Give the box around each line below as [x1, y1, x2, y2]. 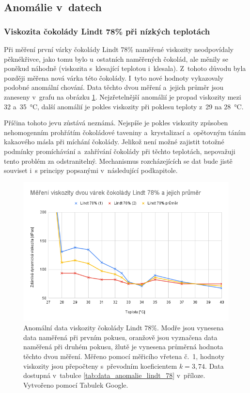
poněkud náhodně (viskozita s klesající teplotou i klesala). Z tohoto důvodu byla [4, 63, 246, 73]
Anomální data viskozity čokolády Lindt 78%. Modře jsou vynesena [23, 323, 224, 333]
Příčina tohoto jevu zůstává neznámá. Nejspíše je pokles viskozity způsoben [4, 118, 228, 128]
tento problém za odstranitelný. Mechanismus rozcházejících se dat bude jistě [4, 155, 233, 166]
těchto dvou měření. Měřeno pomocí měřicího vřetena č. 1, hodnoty [23, 351, 225, 361]
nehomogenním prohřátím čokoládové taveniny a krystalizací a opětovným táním [4, 127, 246, 137]
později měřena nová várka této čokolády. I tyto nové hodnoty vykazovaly [4, 72, 224, 83]
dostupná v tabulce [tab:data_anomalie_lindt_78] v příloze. [23, 370, 205, 380]
